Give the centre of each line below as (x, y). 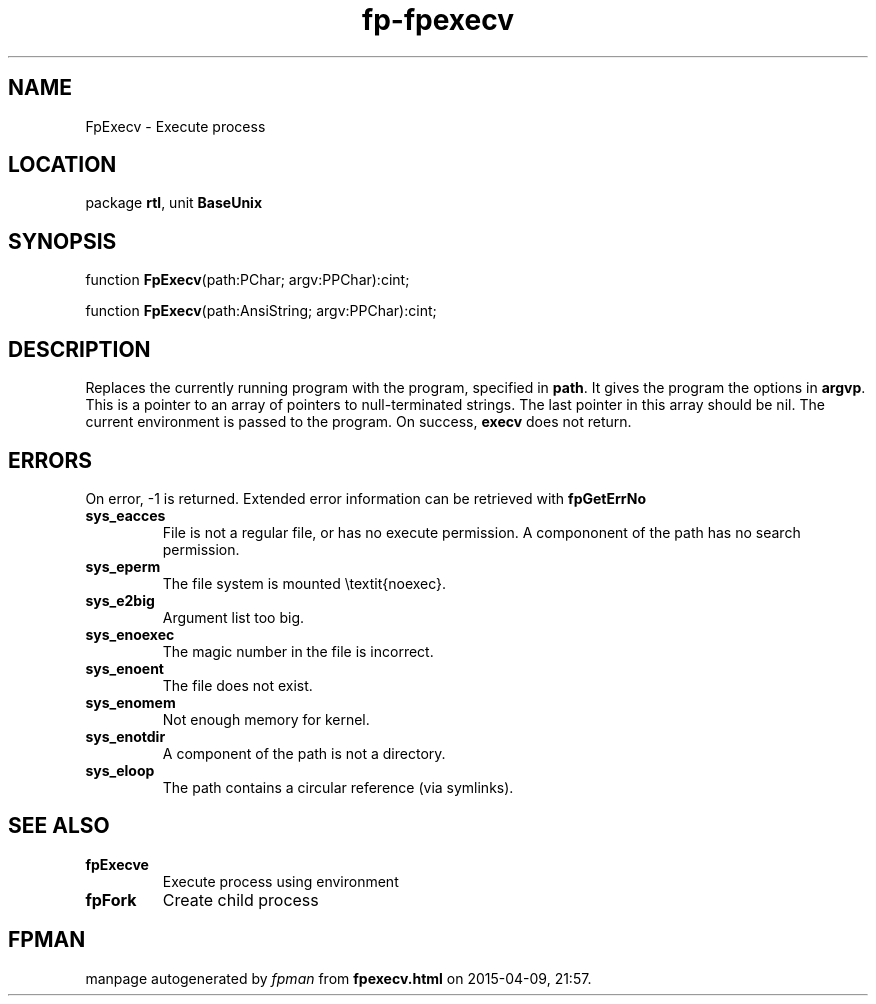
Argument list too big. (233, 617)
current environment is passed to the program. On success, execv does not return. (358, 422)
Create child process (240, 899)
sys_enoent (124, 668)
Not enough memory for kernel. (266, 719)
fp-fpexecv (438, 20)
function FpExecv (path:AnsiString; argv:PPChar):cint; (261, 311)
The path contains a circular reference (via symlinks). (338, 787)
